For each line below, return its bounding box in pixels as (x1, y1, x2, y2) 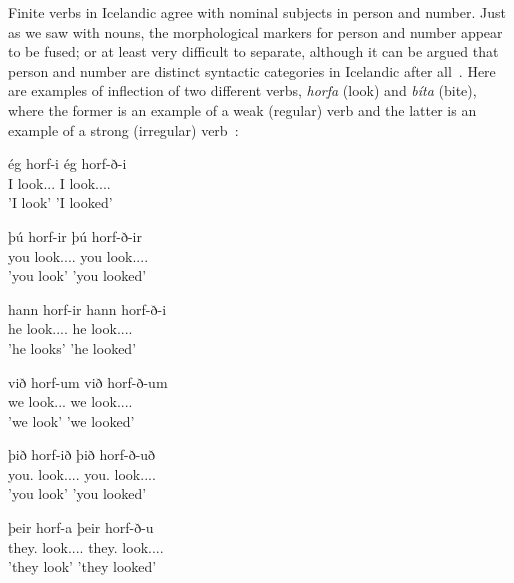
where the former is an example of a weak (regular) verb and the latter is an (8, 99, 477, 120)
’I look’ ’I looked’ (8, 192, 113, 213)
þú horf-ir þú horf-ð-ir (8, 225, 142, 246)
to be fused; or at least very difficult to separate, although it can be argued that (8, 41, 499, 62)
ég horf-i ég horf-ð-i (8, 153, 127, 174)
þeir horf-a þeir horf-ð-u (8, 517, 154, 538)
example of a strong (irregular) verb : (8, 119, 239, 140)
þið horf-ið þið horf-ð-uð (8, 444, 156, 465)
